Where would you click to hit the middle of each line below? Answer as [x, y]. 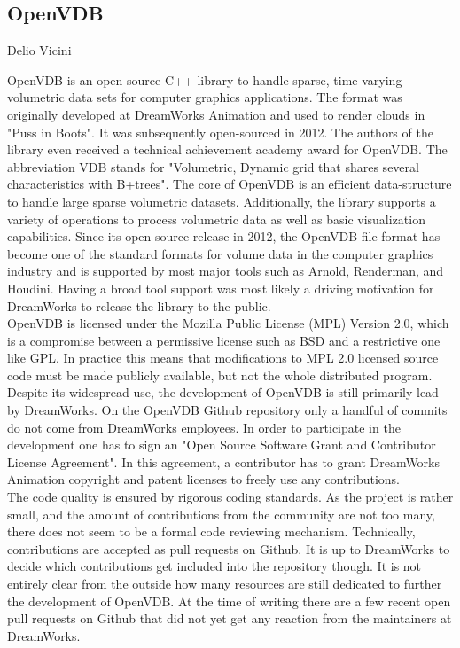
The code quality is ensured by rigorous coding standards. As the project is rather [230, 497]
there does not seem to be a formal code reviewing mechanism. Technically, [211, 531]
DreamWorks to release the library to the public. [139, 305]
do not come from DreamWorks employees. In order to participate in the [204, 427]
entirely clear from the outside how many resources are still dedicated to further [225, 584]
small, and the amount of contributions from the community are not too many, [221, 514]
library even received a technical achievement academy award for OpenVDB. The [227, 149]
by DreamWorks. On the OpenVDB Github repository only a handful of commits [227, 410]
